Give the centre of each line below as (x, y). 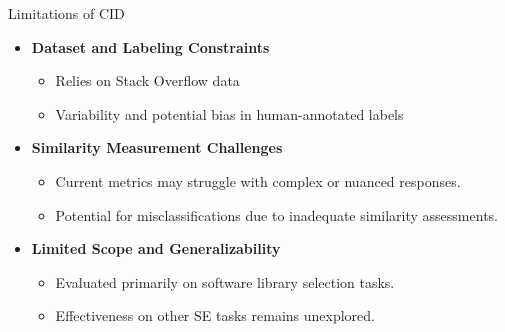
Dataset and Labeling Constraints (150, 46)
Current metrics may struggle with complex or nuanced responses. (258, 180)
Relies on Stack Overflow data (147, 80)
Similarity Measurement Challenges (157, 147)
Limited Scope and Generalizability (156, 248)
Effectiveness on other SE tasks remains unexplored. (215, 315)
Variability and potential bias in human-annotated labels (229, 113)
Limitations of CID (66, 13)
